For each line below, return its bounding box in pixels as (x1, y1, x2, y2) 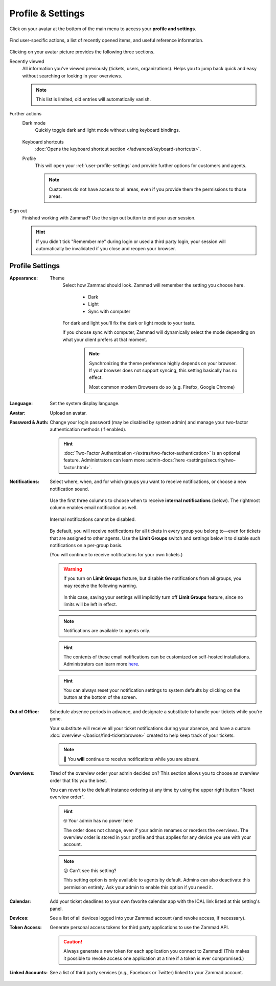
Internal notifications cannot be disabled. (50, 516, 136, 522)
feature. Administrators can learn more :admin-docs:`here (63, 457, 185, 464)
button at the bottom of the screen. (63, 694, 137, 700)
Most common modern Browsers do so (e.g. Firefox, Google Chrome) (89, 384, 235, 390)
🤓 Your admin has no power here (63, 818, 133, 824)
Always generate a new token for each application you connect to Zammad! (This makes (63, 948, 250, 954)
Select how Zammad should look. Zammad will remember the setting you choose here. (62, 282, 245, 288)
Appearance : (9, 275, 38, 281)
